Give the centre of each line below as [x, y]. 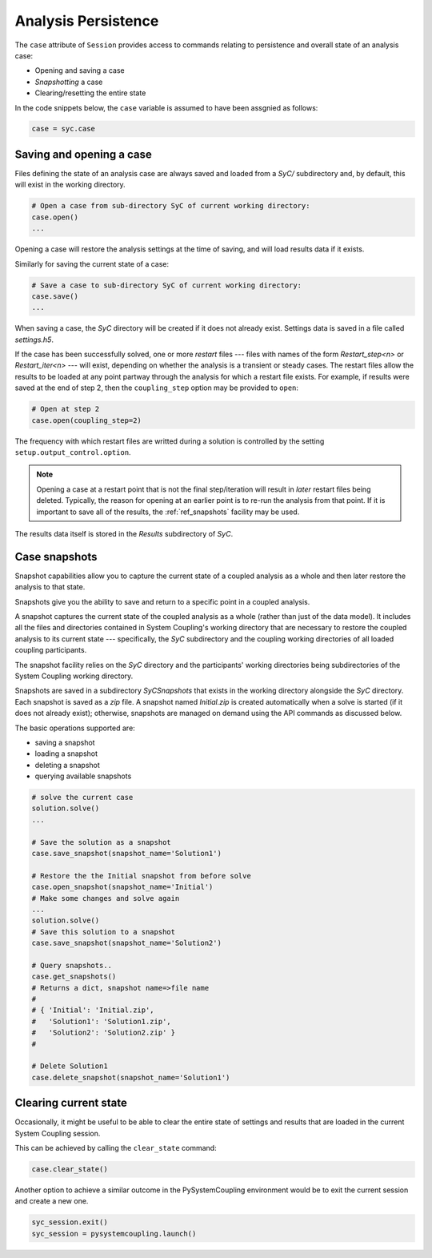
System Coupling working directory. [74, 676]
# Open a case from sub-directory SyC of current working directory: [171, 206]
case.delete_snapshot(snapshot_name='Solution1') [131, 1077]
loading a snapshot [66, 754]
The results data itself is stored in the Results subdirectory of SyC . [124, 533]
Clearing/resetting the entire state [90, 93]
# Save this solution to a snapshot [104, 932]
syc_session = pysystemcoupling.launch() [114, 1234]
